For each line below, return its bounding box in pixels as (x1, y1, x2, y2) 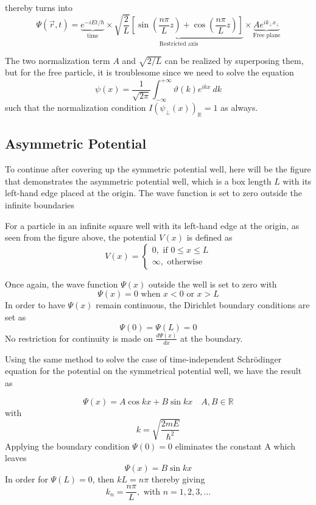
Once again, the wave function (5, 277, 118, 290)
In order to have (5, 298, 65, 311)
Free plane (253, 32, 281, 39)
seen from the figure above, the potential (5, 231, 156, 244)
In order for (5, 472, 48, 485)
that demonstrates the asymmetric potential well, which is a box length (5, 174, 272, 187)
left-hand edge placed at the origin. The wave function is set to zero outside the (5, 186, 302, 199)
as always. (220, 101, 258, 114)
